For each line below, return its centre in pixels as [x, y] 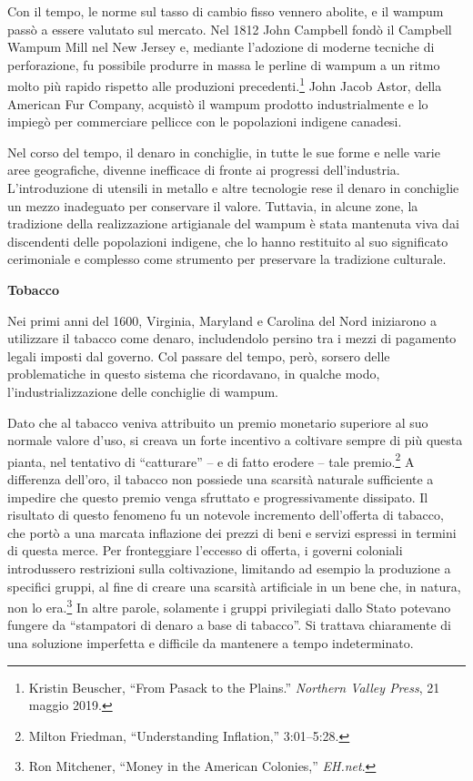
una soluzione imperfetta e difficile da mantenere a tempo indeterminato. [211, 642]
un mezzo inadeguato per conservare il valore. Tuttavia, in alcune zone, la [213, 205]
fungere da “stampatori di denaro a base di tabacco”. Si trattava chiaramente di [230, 625]
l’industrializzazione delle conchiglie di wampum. [143, 391]
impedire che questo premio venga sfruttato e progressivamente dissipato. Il [218, 497]
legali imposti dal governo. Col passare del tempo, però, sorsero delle [199, 355]
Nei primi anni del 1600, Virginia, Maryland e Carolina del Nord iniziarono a [222, 320]
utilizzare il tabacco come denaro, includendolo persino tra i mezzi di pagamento [232, 338]
